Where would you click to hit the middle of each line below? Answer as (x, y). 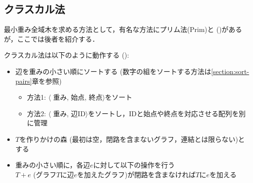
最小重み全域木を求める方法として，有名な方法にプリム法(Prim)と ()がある (123, 29)
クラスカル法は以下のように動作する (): (67, 55)
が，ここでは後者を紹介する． (52, 38)
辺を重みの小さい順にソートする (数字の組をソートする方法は (113, 71)
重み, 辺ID (69, 113)
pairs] (24, 81)
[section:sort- (230, 71)
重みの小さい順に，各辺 (53, 165)
